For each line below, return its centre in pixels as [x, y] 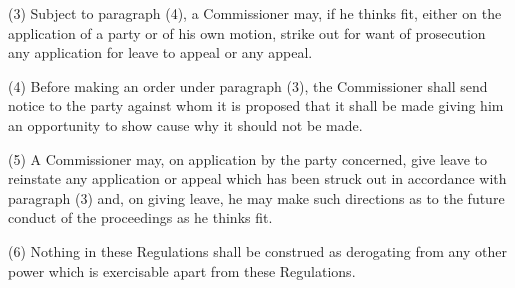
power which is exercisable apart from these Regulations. [182, 270]
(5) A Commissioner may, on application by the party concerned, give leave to [247, 158]
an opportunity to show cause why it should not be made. [185, 124]
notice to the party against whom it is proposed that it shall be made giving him [256, 105]
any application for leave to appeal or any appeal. [160, 52]
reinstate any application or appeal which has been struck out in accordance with [257, 178]
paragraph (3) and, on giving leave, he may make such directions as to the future [256, 197]
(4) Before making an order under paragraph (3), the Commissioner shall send [248, 85]
